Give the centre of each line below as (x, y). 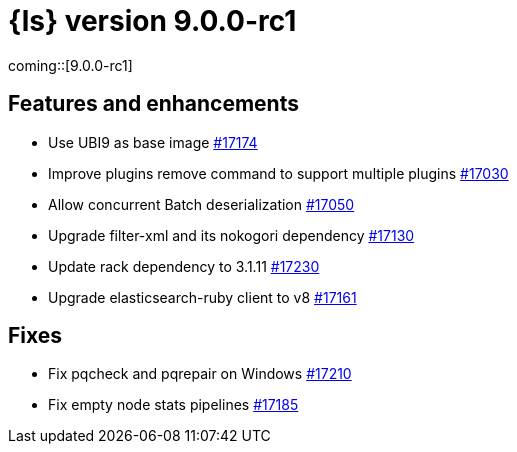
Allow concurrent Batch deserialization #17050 (201, 204)
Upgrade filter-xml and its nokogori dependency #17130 (231, 235)
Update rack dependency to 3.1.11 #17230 (184, 266)
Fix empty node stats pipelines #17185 (173, 405)
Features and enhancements (153, 104)
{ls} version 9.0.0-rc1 (152, 21)
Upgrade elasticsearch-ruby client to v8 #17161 (202, 297)
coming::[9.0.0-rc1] (70, 65)
